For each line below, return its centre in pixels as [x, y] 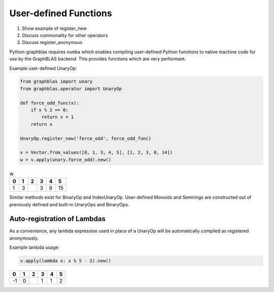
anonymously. [24, 238]
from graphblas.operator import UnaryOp [71, 88]
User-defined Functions [61, 13]
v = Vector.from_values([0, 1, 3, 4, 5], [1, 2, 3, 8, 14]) [96, 153]
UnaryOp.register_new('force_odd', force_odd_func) [86, 138]
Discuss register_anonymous [52, 43]
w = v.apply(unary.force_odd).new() [66, 159]
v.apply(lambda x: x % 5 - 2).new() [66, 261]
